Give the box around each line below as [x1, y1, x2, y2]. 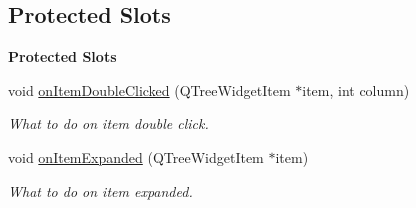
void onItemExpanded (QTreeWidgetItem [8, 146, 264, 167]
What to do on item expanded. [8, 180, 193, 201]
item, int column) [302, 79, 410, 100]
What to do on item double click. [8, 113, 209, 134]
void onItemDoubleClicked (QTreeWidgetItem [8, 79, 291, 100]
